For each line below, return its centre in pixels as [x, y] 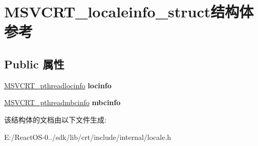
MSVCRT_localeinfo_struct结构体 [129, 11]
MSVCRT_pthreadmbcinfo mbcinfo [62, 102]
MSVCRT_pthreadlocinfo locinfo [58, 85]
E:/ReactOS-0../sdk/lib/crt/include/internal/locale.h [88, 137]
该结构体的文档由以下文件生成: [55, 119]
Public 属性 [34, 64]
